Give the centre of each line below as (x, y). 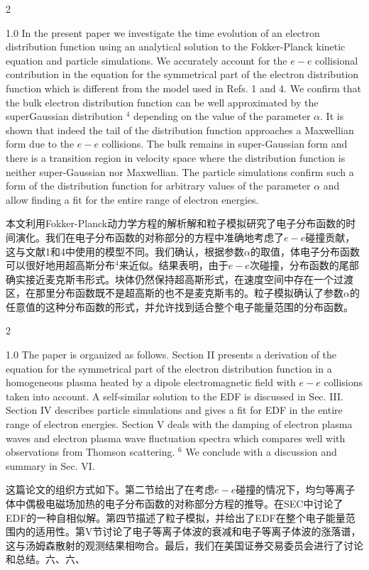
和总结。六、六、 (45, 559)
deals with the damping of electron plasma (260, 424)
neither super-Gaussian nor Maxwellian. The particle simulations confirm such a (180, 171)
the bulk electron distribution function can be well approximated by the (162, 102)
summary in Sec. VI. (50, 465)
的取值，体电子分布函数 (305, 251)
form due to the (40, 144)
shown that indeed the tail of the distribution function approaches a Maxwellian (180, 130)
